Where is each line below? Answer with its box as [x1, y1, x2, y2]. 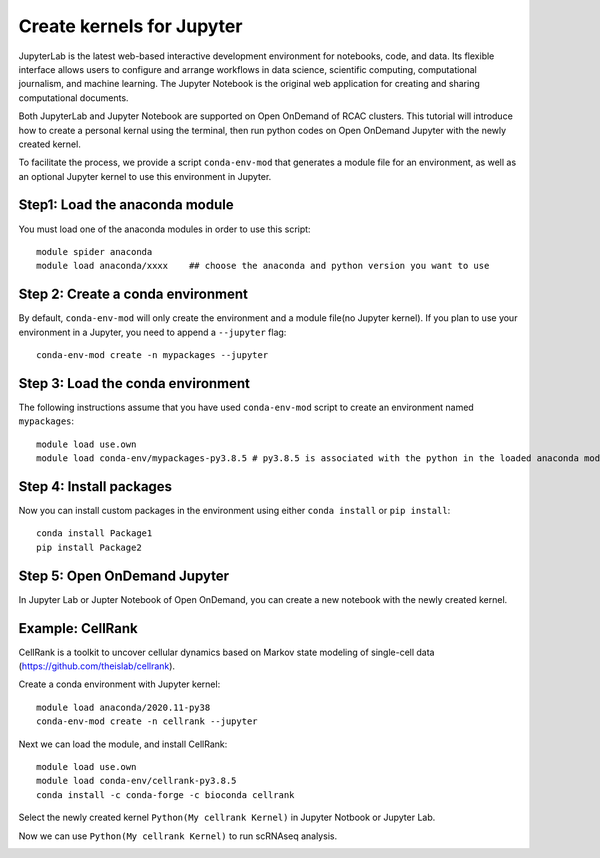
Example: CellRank [18, 620, 139, 637]
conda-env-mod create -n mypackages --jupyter [36, 350, 269, 361]
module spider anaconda [36, 246, 153, 257]
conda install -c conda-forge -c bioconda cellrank [36, 789, 295, 800]
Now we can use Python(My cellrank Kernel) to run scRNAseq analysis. [18, 830, 338, 842]
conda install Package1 [36, 528, 153, 539]
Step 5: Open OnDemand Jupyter [18, 567, 230, 584]
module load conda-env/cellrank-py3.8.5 [36, 775, 237, 787]
